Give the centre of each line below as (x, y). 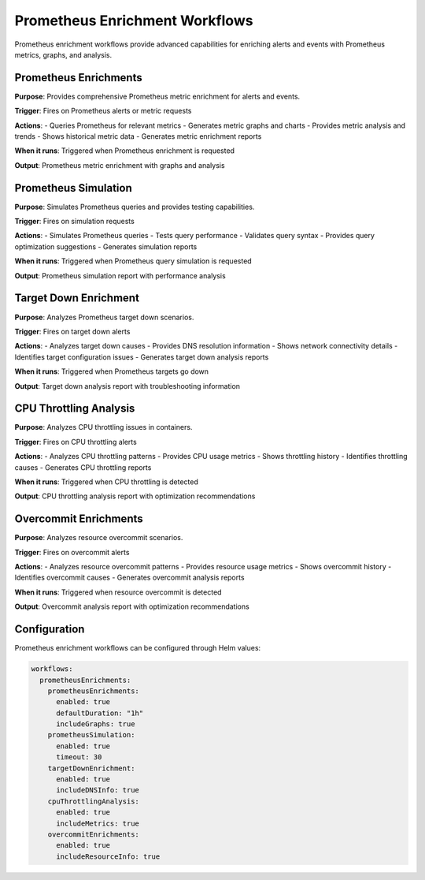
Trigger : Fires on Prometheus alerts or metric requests (103, 111)
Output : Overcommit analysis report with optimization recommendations (132, 606)
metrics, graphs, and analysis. (63, 54)
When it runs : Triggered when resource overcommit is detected (118, 592)
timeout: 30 (79, 757)
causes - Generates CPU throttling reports (83, 467)
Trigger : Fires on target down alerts (72, 331)
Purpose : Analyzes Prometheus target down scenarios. (104, 317)
